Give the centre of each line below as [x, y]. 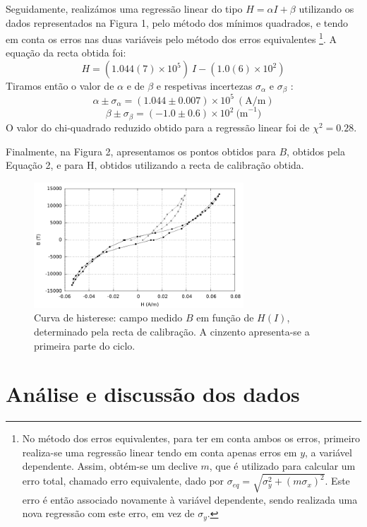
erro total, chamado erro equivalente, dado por [123, 481]
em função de [225, 318]
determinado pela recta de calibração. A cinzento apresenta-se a [172, 331]
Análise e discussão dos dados [153, 394]
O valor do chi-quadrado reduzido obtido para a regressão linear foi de [158, 127]
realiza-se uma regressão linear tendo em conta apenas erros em [160, 452]
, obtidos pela [316, 151]
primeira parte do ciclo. [85, 345]
